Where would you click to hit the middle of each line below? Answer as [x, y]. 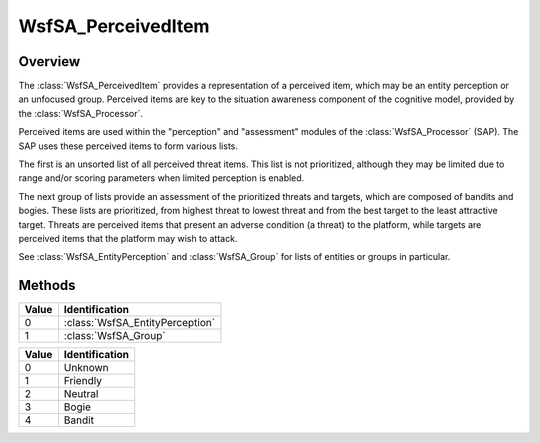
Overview [49, 61]
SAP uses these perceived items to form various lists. [128, 146]
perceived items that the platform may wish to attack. [128, 238]
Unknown [86, 368]
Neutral [81, 394]
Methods [47, 285]
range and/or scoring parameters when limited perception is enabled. [161, 178]
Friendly [82, 381]
